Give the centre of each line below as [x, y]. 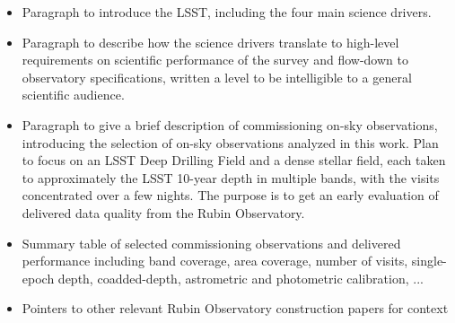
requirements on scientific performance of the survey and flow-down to [215, 60]
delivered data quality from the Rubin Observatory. [163, 212]
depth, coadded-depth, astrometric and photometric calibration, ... [241, 278]
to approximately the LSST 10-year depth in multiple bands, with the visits [231, 177]
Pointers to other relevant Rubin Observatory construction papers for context [235, 308]
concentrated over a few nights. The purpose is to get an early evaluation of [230, 195]
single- [429, 261]
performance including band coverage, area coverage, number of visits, [215, 261]
